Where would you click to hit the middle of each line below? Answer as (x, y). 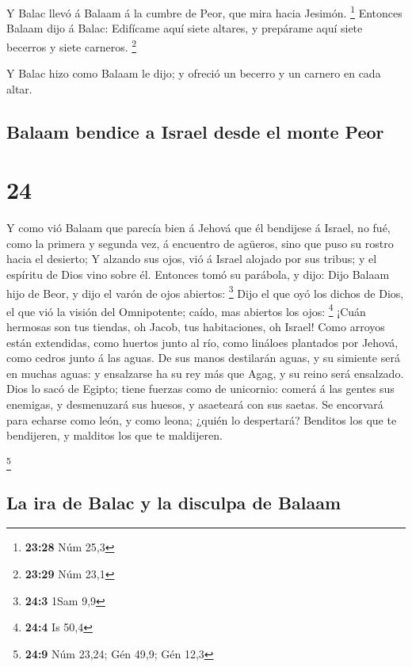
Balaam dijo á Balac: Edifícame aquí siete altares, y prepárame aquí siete (185, 28)
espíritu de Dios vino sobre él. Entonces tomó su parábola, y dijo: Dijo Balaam (198, 274)
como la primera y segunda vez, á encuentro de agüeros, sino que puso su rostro (200, 243)
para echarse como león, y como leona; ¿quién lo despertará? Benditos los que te (202, 419)
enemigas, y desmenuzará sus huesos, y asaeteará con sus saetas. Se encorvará (195, 404)
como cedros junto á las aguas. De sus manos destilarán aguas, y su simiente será (203, 358)
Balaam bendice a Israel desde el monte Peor (195, 131)
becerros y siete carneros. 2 (72, 45)
